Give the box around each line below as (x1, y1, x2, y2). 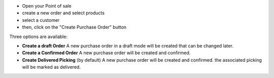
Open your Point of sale (22, 3, 72, 9)
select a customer (22, 17, 60, 23)
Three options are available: (9, 33, 68, 40)
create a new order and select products (22, 10, 105, 16)
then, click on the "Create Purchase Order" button (22, 24, 127, 30)
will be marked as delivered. (22, 64, 81, 70)
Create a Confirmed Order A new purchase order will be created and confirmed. (22, 50, 191, 56)
